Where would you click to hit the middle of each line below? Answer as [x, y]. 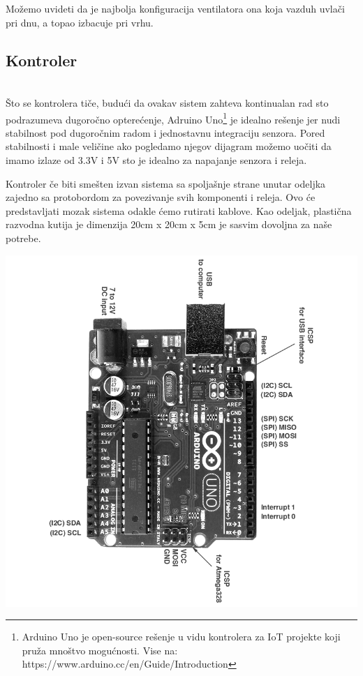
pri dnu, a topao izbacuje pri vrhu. [80, 22]
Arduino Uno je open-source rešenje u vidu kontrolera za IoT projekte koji [181, 637]
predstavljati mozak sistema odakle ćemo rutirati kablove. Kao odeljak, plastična [179, 210]
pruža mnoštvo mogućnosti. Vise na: [100, 650]
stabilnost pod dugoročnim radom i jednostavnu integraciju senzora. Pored [165, 132]
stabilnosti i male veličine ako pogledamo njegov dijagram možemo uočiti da [169, 146]
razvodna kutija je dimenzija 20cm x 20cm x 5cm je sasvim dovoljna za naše [169, 224]
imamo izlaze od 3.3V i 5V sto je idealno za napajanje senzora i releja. [156, 160]
